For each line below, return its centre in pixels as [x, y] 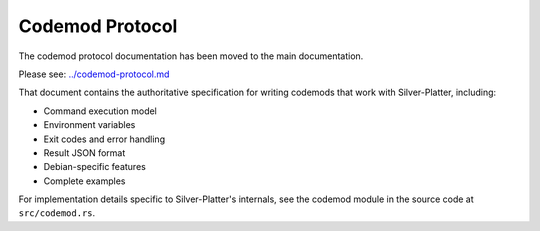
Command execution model [100, 111]
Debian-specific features [95, 167]
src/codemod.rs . [57, 213]
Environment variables [89, 125]
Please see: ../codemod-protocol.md [94, 74]
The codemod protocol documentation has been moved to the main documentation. [191, 56]
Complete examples [84, 181]
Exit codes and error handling [104, 139]
